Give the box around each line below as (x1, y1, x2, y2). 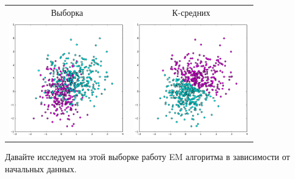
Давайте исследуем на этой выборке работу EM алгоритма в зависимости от (5, 150, 290, 163)
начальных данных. (5, 162, 77, 175)
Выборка (51, 5, 83, 18)
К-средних (172, 5, 211, 18)
